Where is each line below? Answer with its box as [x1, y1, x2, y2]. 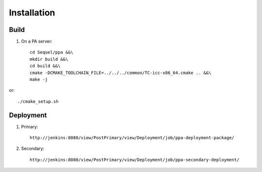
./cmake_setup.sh [17, 99, 59, 104]
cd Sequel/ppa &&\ [30, 50, 74, 55]
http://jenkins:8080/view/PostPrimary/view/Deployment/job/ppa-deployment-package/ [30, 135, 235, 141]
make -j [30, 77, 48, 82]
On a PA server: [21, 39, 53, 44]
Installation [9, 7, 55, 18]
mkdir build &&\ [30, 56, 68, 62]
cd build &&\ [30, 63, 61, 69]
